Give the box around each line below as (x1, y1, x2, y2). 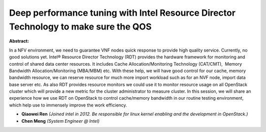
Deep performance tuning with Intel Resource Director (9, 7, 236, 18)
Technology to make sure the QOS (9, 21, 152, 32)
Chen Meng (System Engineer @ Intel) (21, 118, 100, 124)
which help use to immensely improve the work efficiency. (9, 102, 128, 108)
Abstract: (9, 38, 29, 44)
